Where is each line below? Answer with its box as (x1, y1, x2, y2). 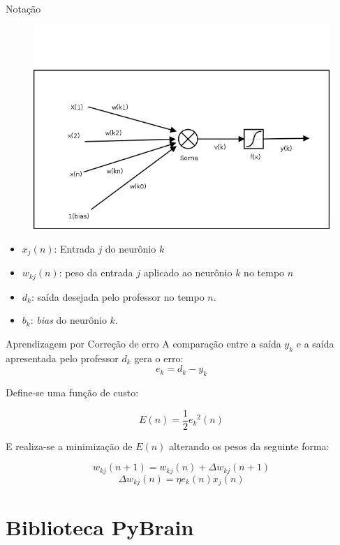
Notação (6, 1, 41, 15)
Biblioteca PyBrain (6, 512, 194, 541)
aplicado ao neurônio (143, 265, 232, 280)
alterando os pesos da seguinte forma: (169, 438, 330, 453)
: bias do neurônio (30, 313, 107, 327)
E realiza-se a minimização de (6, 438, 133, 453)
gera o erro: (134, 350, 184, 365)
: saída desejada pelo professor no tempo (31, 289, 205, 304)
